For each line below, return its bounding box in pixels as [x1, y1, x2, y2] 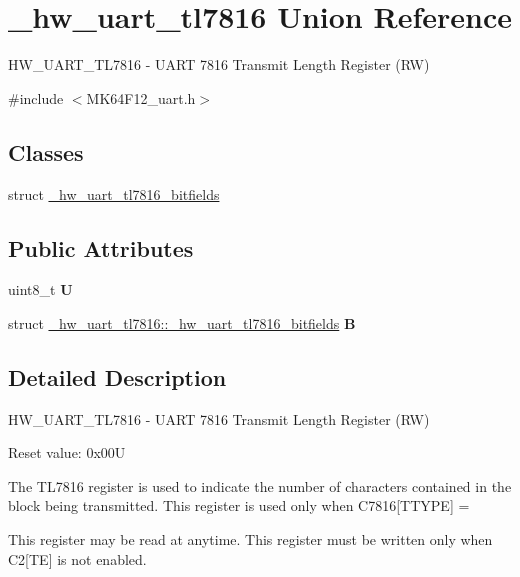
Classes [8, 136, 84, 167]
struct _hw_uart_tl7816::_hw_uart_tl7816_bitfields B [8, 312, 356, 333]
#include [8, 87, 64, 108]
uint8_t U [8, 279, 73, 300]
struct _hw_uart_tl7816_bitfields [8, 183, 220, 204]
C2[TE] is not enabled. [8, 548, 147, 569]
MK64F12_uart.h [86, 87, 196, 108]
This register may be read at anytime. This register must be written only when [8, 529, 493, 550]
